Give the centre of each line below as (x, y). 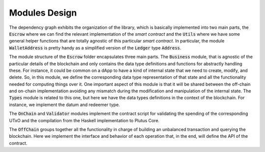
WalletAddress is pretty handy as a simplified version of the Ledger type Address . (95, 48)
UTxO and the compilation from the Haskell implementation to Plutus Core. (84, 120)
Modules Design (43, 13)
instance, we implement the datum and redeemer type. (65, 105)
